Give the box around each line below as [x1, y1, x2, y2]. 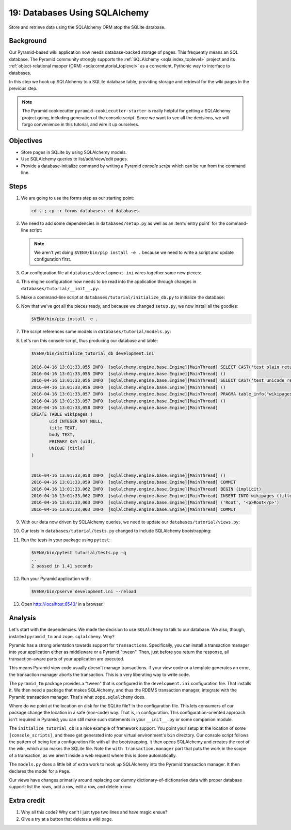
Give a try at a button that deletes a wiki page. [21, 816, 113, 822]
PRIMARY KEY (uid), [49, 438, 96, 444]
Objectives [9, 136, 43, 145]
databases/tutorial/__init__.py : [21, 285, 99, 291]
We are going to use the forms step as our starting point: [21, 195, 134, 201]
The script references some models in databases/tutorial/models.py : [21, 329, 171, 334]
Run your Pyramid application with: [21, 576, 91, 581]
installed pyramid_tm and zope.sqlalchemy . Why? [9, 633, 115, 639]
